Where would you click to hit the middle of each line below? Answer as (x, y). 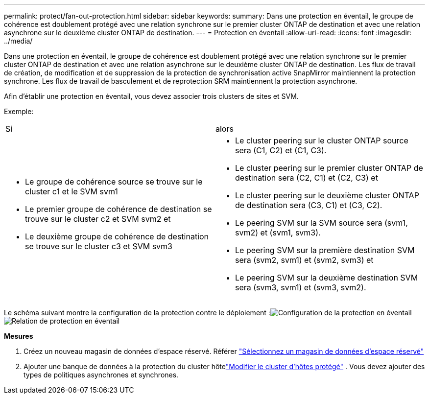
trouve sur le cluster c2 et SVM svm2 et (98, 219)
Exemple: (19, 111)
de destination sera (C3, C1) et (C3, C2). (309, 205)
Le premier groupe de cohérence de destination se (119, 209)
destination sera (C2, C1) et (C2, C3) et (307, 178)
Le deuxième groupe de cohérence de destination (117, 236)
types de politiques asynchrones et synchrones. (101, 375)
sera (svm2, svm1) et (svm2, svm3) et (304, 260)
